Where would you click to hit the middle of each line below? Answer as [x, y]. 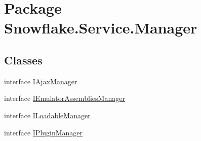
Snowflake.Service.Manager [101, 28]
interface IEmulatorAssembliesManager [65, 98]
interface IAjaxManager [41, 81]
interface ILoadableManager [47, 115]
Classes [23, 60]
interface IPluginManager [44, 132]
